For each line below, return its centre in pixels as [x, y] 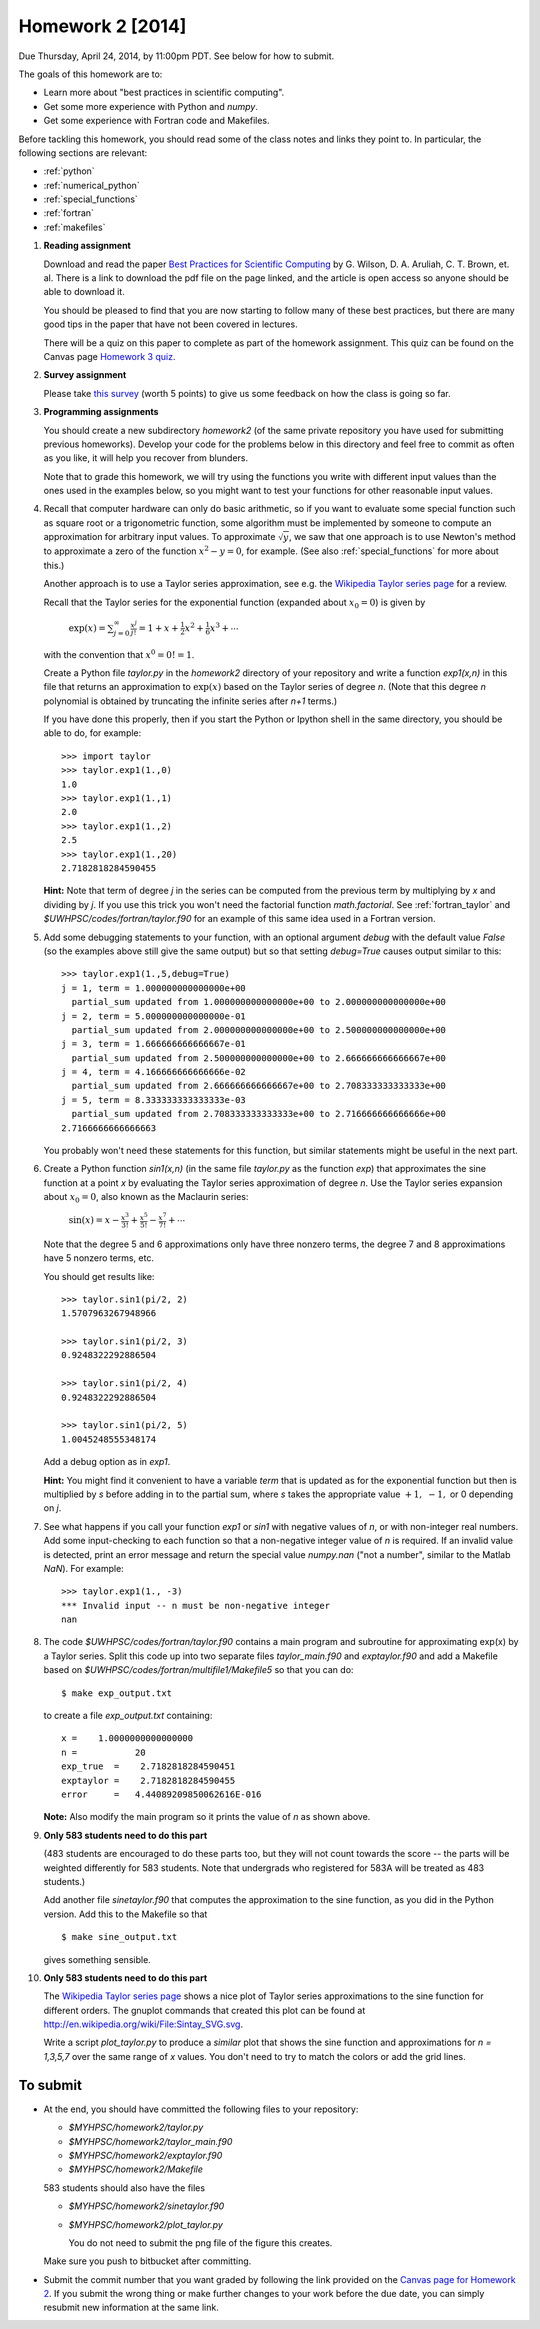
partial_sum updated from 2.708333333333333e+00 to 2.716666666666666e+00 [259, 1114]
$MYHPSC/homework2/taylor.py [136, 2127]
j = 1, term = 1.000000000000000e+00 [154, 988]
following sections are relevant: [83, 152]
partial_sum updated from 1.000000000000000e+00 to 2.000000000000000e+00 [259, 1002]
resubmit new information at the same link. [131, 2307]
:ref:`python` [69, 171]
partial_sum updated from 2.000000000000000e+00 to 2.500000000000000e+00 [259, 1029]
